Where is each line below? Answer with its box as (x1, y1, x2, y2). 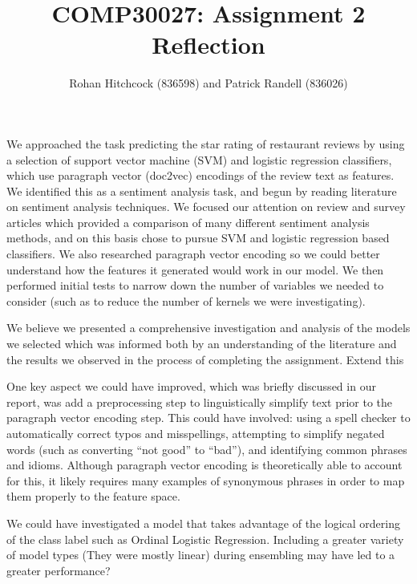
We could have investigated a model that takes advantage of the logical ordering (6, 514, 400, 531)
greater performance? (6, 562, 111, 578)
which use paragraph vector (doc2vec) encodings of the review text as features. (6, 167, 395, 184)
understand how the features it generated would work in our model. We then (6, 261, 384, 278)
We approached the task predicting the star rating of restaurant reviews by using (6, 135, 405, 152)
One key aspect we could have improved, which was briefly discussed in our (6, 378, 376, 395)
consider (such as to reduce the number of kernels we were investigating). (6, 292, 366, 309)
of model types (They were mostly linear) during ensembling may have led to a (6, 546, 395, 563)
